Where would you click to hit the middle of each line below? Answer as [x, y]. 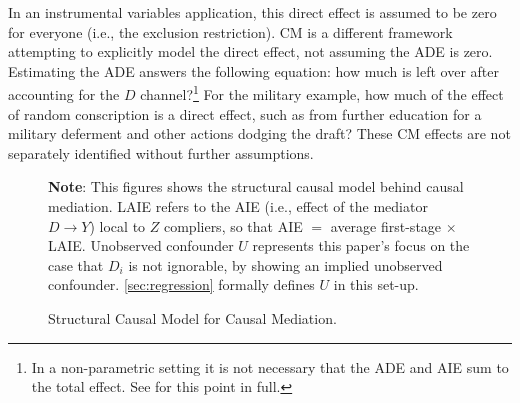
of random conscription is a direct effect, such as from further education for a [245, 113]
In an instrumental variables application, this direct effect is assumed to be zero [252, 12]
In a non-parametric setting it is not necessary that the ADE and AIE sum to [270, 366]
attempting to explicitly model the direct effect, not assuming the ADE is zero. [250, 51]
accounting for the [64, 94]
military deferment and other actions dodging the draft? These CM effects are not [259, 133]
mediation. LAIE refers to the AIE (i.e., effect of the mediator [238, 206]
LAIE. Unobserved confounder [141, 245]
